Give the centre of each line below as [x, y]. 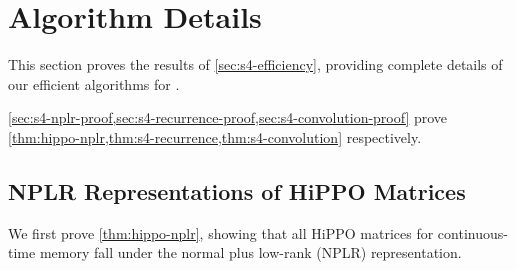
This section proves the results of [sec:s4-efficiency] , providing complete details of [255, 64]
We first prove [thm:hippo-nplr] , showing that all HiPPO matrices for [221, 232]
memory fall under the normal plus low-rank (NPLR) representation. [250, 252]
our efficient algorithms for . [94, 83]
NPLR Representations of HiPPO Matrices [237, 190]
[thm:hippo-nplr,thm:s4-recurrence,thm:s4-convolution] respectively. [215, 136]
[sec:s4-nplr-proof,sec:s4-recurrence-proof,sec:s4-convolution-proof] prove [228, 117]
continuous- [472, 232]
